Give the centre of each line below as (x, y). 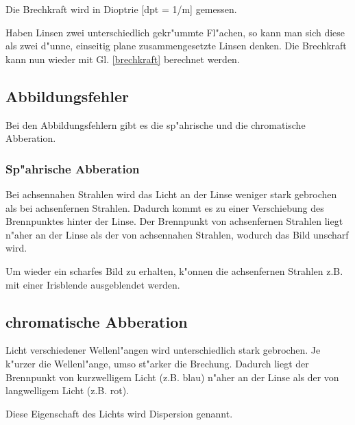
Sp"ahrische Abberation (73, 168)
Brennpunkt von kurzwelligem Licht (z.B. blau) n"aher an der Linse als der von (172, 377)
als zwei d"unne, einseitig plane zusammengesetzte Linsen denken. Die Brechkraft (176, 46)
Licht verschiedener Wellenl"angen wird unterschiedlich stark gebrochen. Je (163, 350)
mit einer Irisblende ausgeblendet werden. (93, 284)
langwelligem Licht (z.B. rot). (68, 390)
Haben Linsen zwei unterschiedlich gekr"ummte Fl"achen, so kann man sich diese (175, 32)
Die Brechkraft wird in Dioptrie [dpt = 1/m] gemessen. (121, 9)
